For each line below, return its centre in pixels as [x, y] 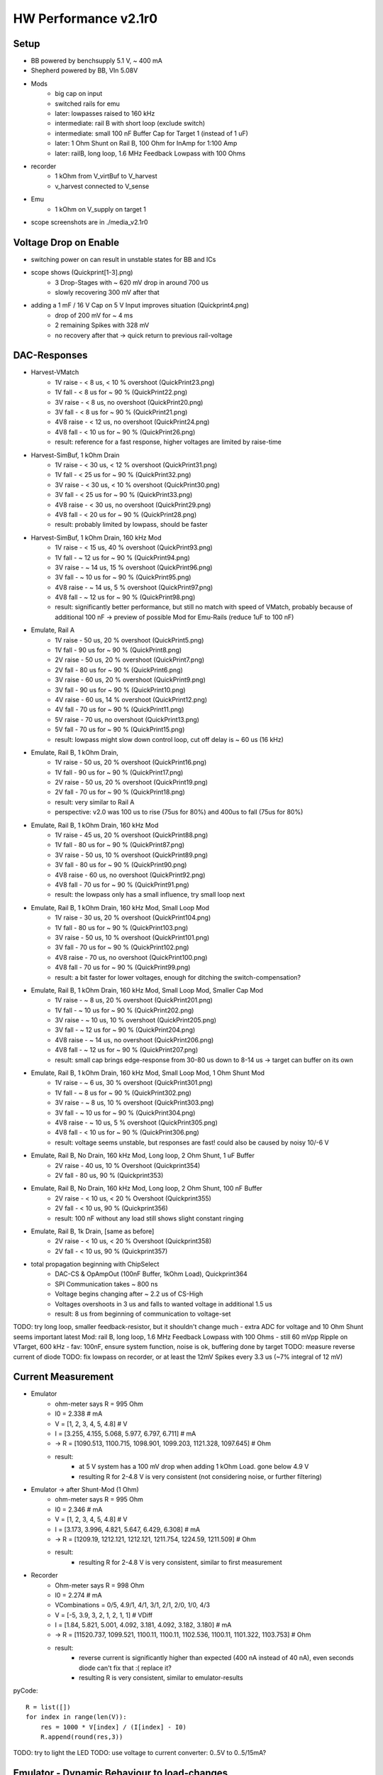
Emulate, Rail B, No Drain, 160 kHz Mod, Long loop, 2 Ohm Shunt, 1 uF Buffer [143, 1156]
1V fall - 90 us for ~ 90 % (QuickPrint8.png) [118, 650]
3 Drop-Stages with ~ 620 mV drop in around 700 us [132, 282]
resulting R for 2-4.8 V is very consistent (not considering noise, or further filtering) [200, 1476]
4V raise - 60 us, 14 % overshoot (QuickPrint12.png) [131, 699]
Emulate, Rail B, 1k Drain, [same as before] [93, 1231]
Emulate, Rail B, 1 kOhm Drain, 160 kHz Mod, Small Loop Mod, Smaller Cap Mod [147, 990]
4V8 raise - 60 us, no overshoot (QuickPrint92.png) [130, 875]
